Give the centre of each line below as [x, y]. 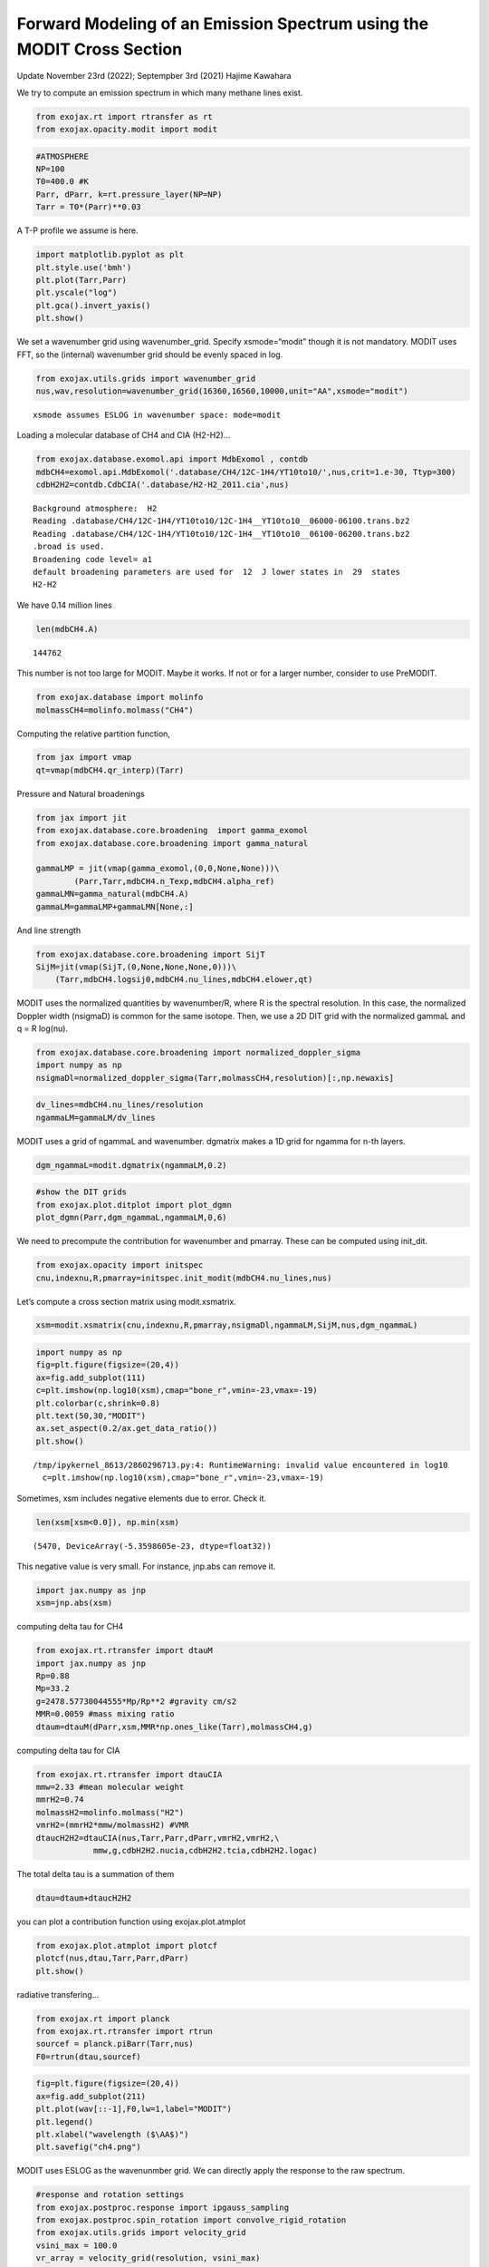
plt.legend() [65, 2121]
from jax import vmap [84, 758]
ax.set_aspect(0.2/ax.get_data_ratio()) [126, 1429]
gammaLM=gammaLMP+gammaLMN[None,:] [115, 906]
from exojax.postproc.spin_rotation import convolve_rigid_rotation [191, 2220]
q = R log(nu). [42, 1028]
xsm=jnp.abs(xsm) [74, 1603]
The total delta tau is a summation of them [96, 1873]
